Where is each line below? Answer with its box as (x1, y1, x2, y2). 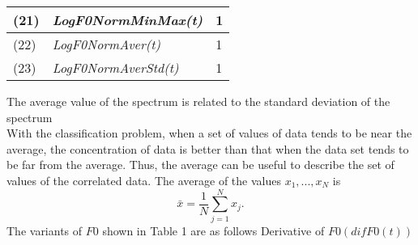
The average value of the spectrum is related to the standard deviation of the (6, 93, 390, 109)
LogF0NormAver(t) (52, 35, 161, 53)
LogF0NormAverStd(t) (52, 58, 179, 77)
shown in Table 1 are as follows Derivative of (102, 222, 325, 239)
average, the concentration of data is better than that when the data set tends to (6, 140, 409, 157)
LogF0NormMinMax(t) (52, 11, 203, 29)
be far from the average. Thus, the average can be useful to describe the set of (6, 156, 395, 173)
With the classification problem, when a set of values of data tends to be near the (6, 125, 412, 142)
